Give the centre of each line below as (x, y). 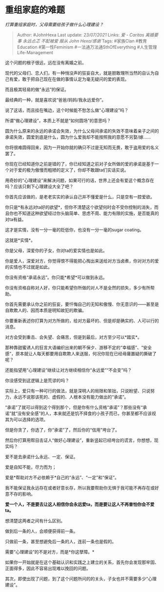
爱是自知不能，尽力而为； (31, 467)
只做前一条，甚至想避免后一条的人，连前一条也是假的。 (61, 541)
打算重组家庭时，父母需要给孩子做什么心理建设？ (54, 24)
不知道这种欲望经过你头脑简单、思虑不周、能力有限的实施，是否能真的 (88, 213)
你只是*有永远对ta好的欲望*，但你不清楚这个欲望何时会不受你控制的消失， (80, 207)
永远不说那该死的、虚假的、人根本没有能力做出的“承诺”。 (71, 397)
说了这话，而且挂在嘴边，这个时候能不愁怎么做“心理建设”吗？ (67, 110)
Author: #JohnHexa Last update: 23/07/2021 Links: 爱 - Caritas (81, 35)
